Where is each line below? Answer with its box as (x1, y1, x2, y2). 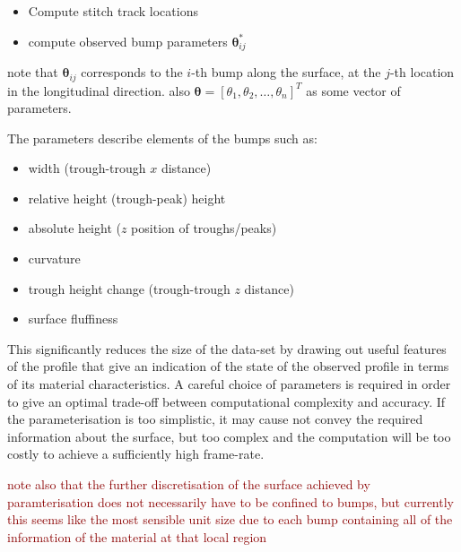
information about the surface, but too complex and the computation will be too (7, 427, 451, 445)
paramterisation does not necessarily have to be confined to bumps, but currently (7, 492, 454, 511)
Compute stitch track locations (28, 2, 198, 20)
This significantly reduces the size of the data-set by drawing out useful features (7, 339, 447, 358)
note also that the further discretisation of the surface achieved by (7, 475, 370, 493)
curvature (28, 249, 81, 268)
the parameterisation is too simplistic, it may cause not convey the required (7, 410, 423, 428)
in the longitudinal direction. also (7, 81, 190, 99)
